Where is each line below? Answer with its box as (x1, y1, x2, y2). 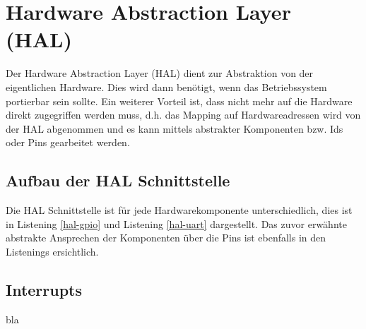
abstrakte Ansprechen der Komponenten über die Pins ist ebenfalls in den (6, 230, 326, 245)
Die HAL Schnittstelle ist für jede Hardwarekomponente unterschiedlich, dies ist (6, 203, 353, 217)
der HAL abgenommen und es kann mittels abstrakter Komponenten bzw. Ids (6, 121, 343, 136)
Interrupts (6, 278, 83, 300)
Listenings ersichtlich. (6, 244, 99, 258)
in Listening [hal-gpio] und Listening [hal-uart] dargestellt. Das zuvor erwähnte (6, 216, 347, 231)
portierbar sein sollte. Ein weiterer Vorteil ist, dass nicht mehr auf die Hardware (6, 93, 353, 108)
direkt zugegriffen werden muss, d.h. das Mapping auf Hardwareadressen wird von (6, 107, 361, 122)
